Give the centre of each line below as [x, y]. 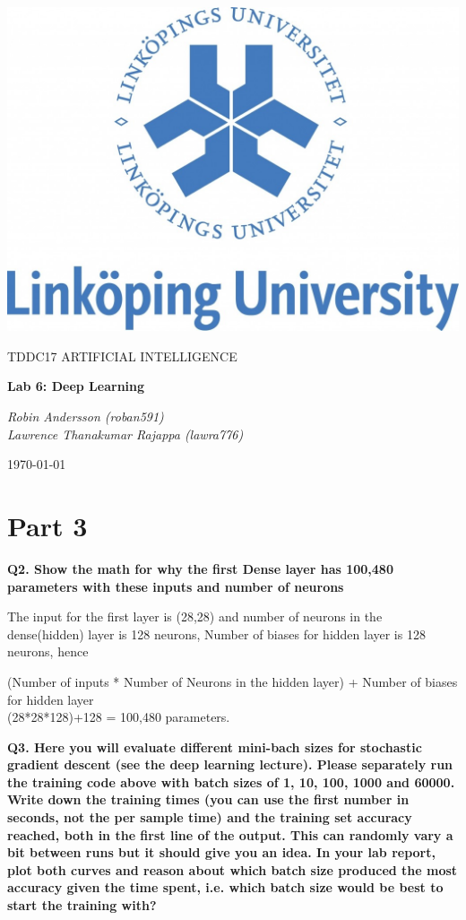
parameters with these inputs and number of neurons [176, 586]
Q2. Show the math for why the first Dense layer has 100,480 [200, 568]
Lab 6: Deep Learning [76, 386]
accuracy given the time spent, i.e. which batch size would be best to [225, 887]
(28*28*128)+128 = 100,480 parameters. [119, 717]
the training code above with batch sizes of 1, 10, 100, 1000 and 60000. [231, 781]
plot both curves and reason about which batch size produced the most [233, 869]
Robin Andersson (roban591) [86, 417]
